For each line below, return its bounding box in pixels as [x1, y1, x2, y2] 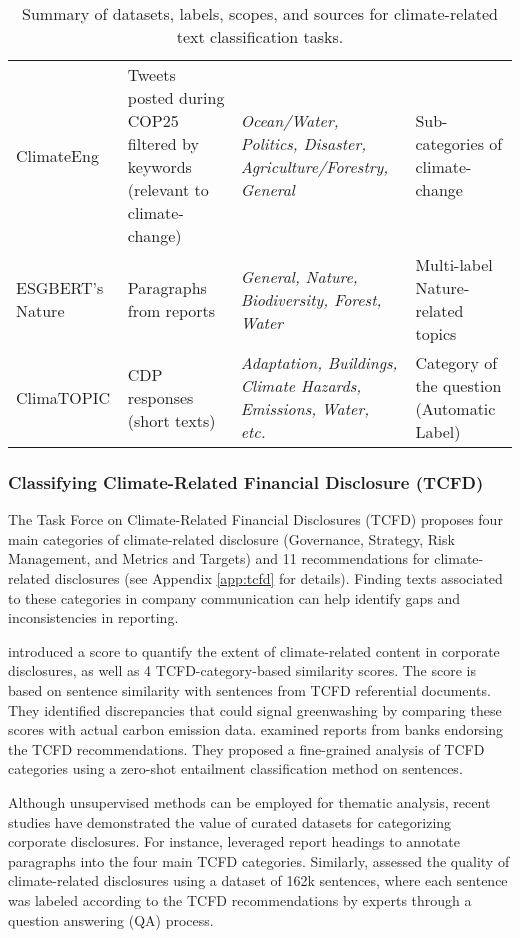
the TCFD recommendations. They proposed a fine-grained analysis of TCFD [8, 738, 485, 759]
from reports [127, 299, 216, 322]
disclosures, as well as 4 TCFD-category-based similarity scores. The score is [8, 660, 476, 681]
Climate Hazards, [240, 374, 362, 397]
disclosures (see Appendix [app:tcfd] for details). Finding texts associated [54, 568, 503, 588]
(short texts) [127, 408, 216, 432]
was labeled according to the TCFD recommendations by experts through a [8, 889, 472, 910]
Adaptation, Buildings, [240, 351, 398, 374]
